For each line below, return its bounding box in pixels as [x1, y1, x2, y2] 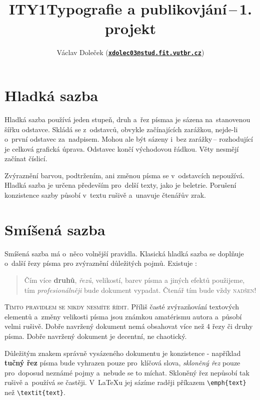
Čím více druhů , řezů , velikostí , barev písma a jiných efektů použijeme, [24, 274, 245, 285]
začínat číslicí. [4, 153, 47, 164]
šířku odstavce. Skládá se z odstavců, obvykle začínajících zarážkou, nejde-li [4, 124, 238, 134]
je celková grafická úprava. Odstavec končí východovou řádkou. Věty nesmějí [4, 143, 239, 154]
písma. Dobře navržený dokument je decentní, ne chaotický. [4, 330, 187, 341]
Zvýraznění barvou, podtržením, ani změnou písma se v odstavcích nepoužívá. [4, 170, 245, 180]
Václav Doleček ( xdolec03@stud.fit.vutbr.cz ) [56, 47, 204, 58]
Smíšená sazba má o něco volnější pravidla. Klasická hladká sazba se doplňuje [4, 248, 244, 258]
